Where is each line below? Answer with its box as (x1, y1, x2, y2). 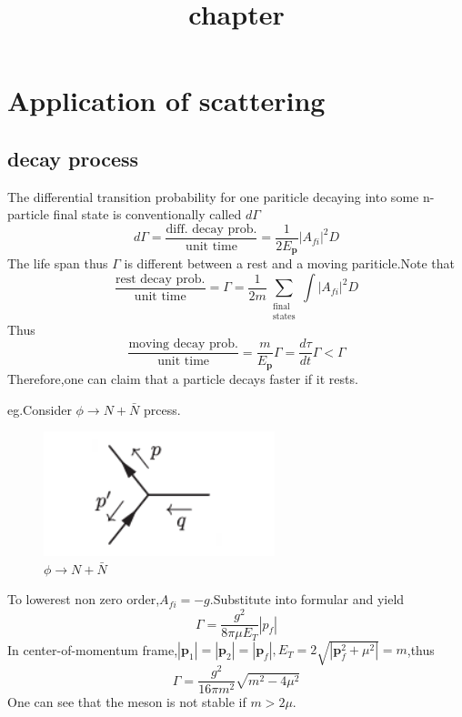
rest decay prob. (115, 272, 206, 286)
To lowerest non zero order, (7, 590, 160, 609)
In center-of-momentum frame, (7, 640, 178, 659)
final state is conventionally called (53, 205, 242, 224)
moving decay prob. (128, 338, 238, 351)
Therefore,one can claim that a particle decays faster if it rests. (7, 369, 358, 388)
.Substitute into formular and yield (209, 590, 405, 609)
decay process (7, 144, 139, 172)
